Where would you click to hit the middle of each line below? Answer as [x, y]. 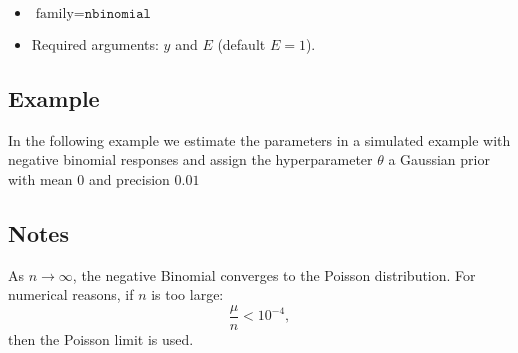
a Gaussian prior [439, 159]
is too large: [187, 294]
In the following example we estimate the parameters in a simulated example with [259, 139]
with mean [40, 178]
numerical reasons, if [71, 294]
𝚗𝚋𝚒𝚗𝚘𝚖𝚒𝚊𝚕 [117, 14]
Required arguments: [95, 44]
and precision [129, 178]
